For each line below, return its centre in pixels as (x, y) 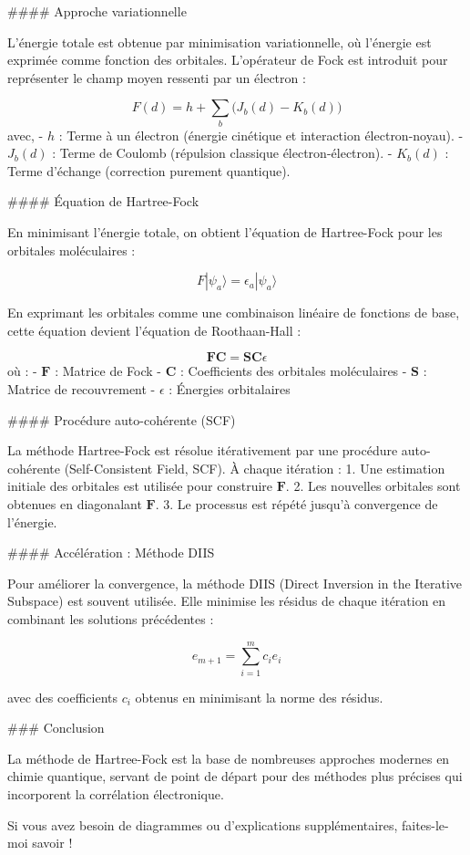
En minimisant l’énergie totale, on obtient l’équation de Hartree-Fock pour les (225, 232)
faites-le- (425, 824)
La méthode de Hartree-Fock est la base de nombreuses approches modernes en (229, 758)
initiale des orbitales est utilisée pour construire (140, 486)
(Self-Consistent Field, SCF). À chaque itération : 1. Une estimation (255, 468)
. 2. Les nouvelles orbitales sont (373, 486)
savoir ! (52, 843)
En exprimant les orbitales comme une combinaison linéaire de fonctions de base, (234, 313)
